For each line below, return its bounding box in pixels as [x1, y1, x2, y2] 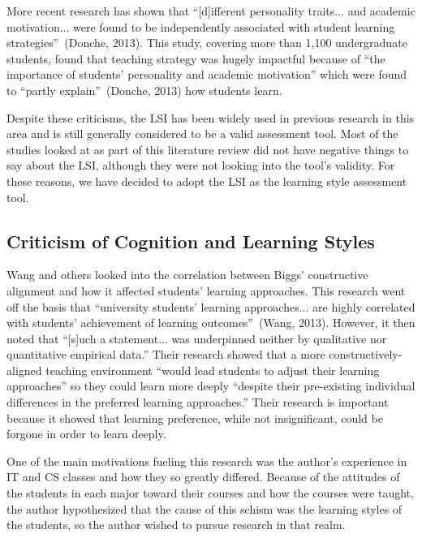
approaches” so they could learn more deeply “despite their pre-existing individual [6, 377, 416, 394]
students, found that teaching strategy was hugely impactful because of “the [6, 49, 385, 67]
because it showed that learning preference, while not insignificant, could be [6, 409, 383, 426]
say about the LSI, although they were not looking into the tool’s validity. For [6, 157, 395, 174]
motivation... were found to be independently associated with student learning [6, 18, 395, 35]
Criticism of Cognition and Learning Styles [6, 228, 375, 253]
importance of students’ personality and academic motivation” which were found [6, 66, 407, 83]
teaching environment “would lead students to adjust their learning [45, 361, 380, 378]
